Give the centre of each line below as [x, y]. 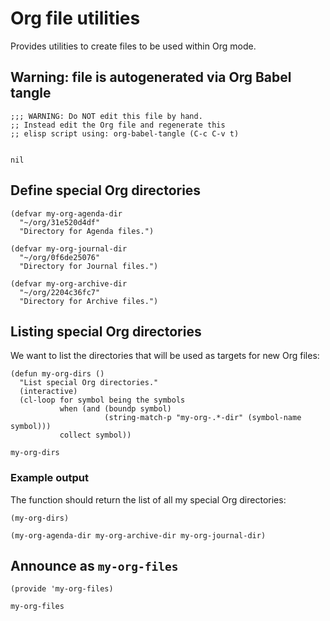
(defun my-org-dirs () [57, 374]
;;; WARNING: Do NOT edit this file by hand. [106, 116]
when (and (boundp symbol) [115, 409]
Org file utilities [75, 18]
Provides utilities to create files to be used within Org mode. [133, 46]
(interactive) [48, 392]
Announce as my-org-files [94, 566]
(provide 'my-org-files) [62, 589]
